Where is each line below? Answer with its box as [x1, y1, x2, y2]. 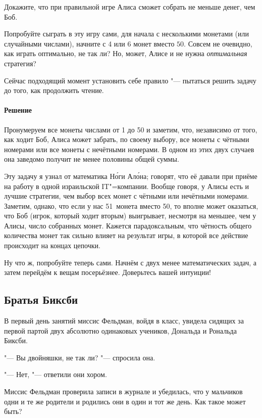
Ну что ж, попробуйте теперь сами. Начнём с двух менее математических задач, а [4, 257, 257, 267]
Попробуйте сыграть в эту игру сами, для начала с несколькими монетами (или [4, 28, 249, 39]
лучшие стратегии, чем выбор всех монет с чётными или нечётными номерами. [4, 191, 249, 201]
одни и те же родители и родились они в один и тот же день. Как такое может [4, 396, 246, 406]
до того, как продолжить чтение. [4, 85, 104, 96]
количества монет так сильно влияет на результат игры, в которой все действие [4, 230, 248, 241]
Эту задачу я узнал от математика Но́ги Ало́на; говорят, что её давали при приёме [4, 170, 257, 181]
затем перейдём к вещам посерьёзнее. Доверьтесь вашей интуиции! [4, 267, 211, 277]
